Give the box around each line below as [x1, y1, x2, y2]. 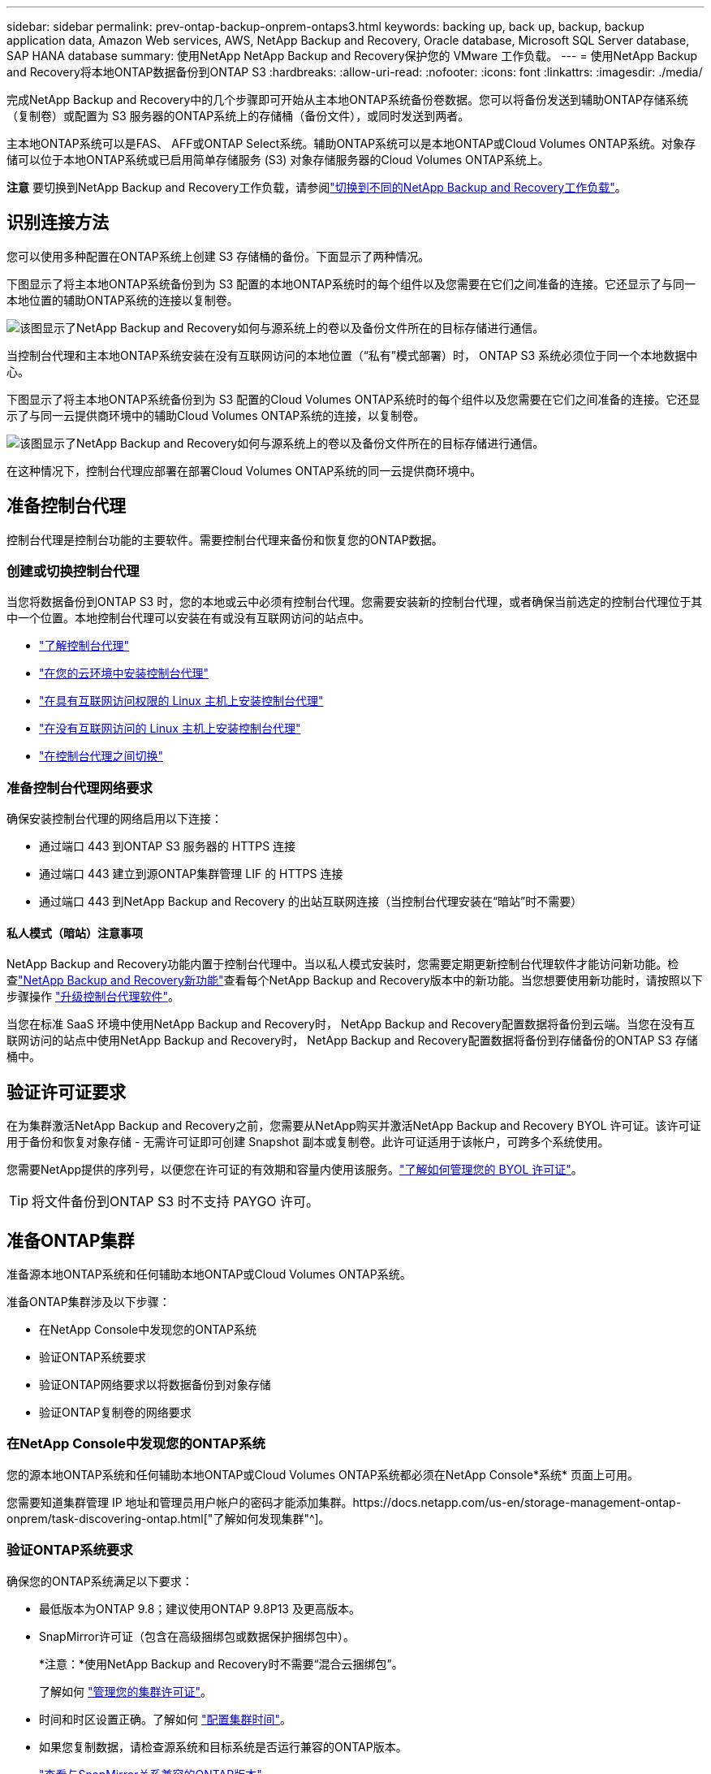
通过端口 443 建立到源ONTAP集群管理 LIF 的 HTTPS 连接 [39, 867, 343, 881]
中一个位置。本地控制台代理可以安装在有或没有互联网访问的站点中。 [6, 611, 370, 625]
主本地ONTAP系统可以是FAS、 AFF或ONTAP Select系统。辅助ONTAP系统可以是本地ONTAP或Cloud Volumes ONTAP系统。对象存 [6, 136, 696, 150]
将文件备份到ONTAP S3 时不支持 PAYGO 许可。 [32, 1193, 320, 1210]
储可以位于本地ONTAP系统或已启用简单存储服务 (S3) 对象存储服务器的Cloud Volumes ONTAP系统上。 [6, 153, 549, 167]
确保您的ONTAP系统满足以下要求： [6, 1573, 193, 1588]
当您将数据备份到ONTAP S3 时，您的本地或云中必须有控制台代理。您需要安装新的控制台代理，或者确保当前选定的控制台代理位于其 [6, 595, 703, 609]
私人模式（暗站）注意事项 [6, 925, 143, 940]
